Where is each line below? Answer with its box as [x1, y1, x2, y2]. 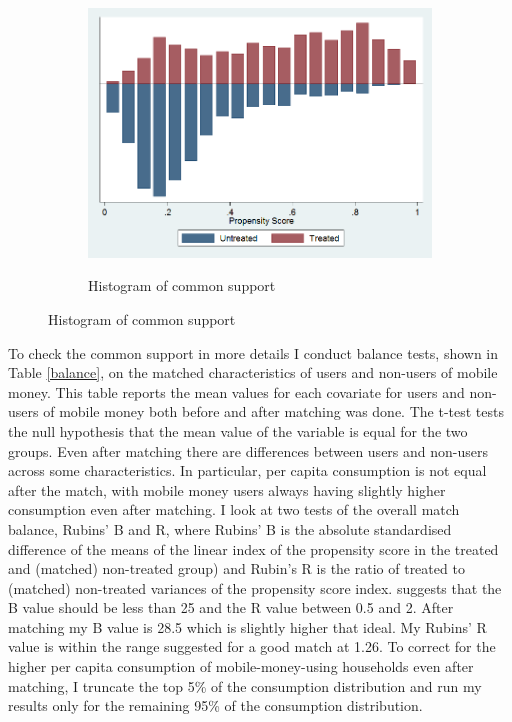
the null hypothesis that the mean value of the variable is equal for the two [8, 420, 468, 441]
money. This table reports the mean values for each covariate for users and [8, 381, 465, 402]
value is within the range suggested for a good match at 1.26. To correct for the [8, 636, 496, 657]
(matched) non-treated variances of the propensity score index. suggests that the [8, 577, 502, 598]
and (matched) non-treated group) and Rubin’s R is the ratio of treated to [8, 558, 465, 579]
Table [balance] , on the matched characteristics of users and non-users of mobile [8, 362, 498, 383]
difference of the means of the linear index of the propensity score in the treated [8, 538, 499, 559]
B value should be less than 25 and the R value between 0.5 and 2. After [8, 597, 454, 618]
